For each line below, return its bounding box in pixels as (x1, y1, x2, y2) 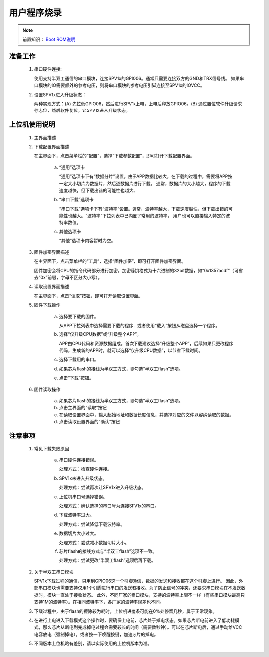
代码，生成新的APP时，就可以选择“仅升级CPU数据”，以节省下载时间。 (59, 347, 203, 353)
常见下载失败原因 (34, 445, 69, 451)
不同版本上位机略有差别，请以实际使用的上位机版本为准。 (34, 640, 152, 647)
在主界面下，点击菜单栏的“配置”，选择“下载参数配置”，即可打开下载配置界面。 (34, 153, 195, 159)
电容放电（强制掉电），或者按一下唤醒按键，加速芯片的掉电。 (34, 631, 159, 637)
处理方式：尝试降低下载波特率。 (59, 521, 125, 527)
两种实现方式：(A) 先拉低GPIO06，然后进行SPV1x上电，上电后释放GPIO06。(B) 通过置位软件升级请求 (34, 100, 242, 107)
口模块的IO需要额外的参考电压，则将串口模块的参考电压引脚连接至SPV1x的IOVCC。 (34, 82, 205, 88)
